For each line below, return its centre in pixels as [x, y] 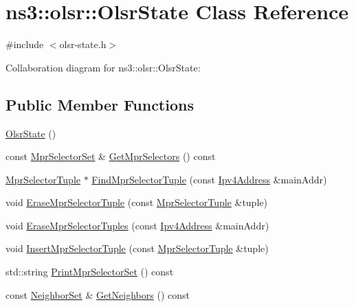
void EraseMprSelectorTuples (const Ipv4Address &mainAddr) [137, 225]
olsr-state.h [83, 44]
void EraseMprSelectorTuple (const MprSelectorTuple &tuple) [136, 202]
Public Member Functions [100, 104]
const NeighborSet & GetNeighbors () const [98, 294]
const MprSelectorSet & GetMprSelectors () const [111, 156]
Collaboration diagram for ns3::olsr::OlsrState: [103, 67]
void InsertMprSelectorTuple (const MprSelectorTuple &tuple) [137, 248]
